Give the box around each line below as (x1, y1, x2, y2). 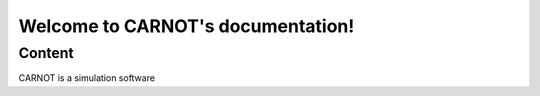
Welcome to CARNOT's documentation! (18, 15, 355, 37)
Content (18, 44, 74, 62)
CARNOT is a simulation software (18, 72, 155, 84)
